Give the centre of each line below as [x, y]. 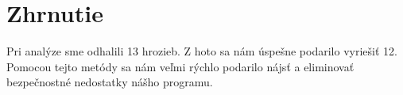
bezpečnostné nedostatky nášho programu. [110, 82]
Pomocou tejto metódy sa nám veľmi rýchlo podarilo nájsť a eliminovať [180, 66]
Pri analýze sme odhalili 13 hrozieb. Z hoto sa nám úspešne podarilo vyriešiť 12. [202, 51]
